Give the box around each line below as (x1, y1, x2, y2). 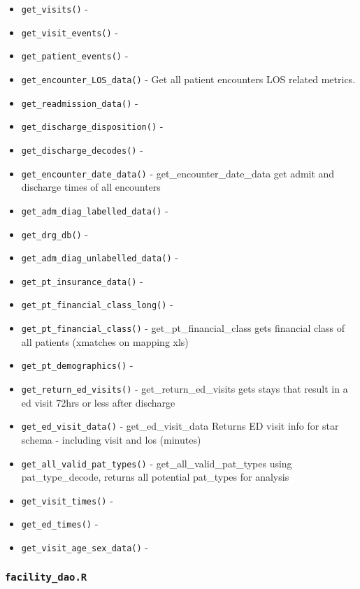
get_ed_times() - (21, 516, 99, 531)
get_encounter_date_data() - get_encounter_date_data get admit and (21, 166, 335, 180)
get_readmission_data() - (21, 95, 138, 110)
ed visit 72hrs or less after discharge (21, 395, 175, 409)
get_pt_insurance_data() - (21, 273, 143, 288)
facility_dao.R (5, 571, 87, 583)
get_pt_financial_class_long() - (21, 297, 173, 312)
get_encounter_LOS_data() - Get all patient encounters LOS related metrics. (21, 71, 356, 86)
